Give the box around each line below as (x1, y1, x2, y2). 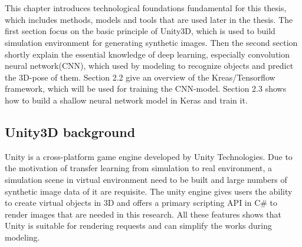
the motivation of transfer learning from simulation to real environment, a (5, 162, 273, 174)
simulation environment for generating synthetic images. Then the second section (5, 36, 298, 48)
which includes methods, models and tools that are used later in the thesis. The (5, 13, 293, 25)
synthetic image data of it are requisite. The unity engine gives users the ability (5, 185, 293, 197)
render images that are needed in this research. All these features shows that (5, 208, 281, 220)
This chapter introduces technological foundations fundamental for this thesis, (5, 2, 287, 14)
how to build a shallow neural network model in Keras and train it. (5, 94, 248, 106)
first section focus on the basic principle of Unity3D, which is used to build (5, 25, 275, 37)
